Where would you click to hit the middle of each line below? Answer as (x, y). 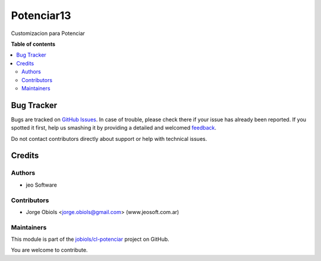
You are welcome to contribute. (49, 250)
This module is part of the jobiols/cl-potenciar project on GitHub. (90, 239)
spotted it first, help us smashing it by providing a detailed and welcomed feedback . (114, 128)
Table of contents (33, 44)
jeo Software (42, 185)
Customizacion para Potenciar (48, 33)
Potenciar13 (41, 15)
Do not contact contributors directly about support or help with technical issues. (109, 139)
